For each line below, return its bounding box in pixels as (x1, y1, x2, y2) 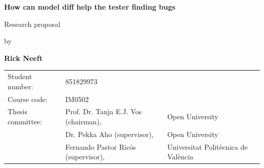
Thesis (8, 106, 28, 117)
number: (8, 81, 34, 91)
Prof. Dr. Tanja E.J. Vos (65, 106, 142, 117)
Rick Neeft (4, 52, 43, 63)
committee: (8, 116, 42, 126)
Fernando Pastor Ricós (65, 141, 136, 152)
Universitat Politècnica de (167, 141, 248, 152)
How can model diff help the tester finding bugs (4, 2, 176, 12)
